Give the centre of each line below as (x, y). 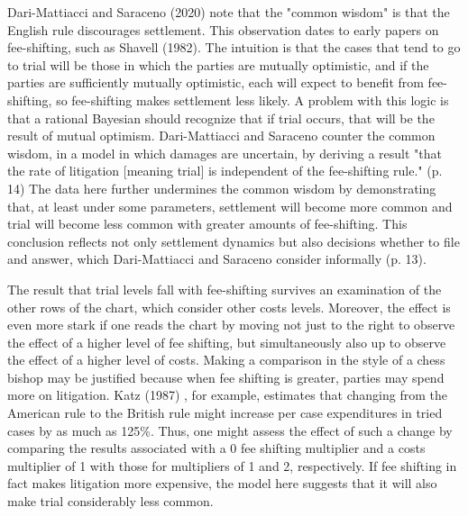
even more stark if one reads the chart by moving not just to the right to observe (231, 325)
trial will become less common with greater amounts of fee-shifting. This (207, 224)
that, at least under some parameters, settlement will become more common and (230, 206)
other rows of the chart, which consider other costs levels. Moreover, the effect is (229, 307)
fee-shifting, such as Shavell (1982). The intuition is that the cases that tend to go (234, 47)
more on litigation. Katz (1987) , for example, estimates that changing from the (227, 395)
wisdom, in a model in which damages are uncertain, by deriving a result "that (225, 153)
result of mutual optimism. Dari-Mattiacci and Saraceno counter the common (221, 136)
